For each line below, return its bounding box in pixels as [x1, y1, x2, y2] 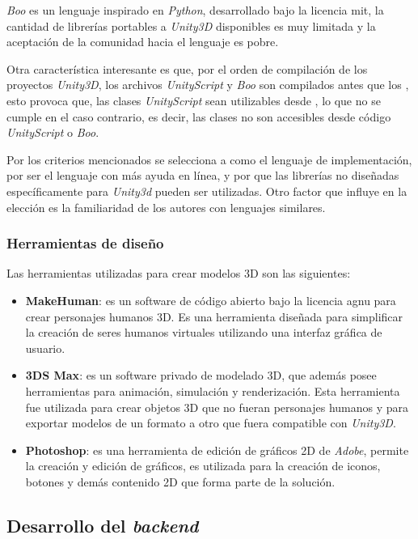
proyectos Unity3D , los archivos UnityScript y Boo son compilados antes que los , [6, 76, 409, 93]
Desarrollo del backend [6, 512, 199, 537]
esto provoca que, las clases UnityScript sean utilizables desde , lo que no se [6, 91, 381, 108]
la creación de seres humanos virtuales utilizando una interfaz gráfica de [25, 324, 382, 341]
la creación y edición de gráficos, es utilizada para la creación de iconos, [25, 457, 381, 474]
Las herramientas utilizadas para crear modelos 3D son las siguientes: [6, 265, 351, 282]
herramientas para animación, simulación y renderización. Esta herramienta [25, 382, 400, 399]
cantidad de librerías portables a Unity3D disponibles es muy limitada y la [6, 17, 376, 34]
